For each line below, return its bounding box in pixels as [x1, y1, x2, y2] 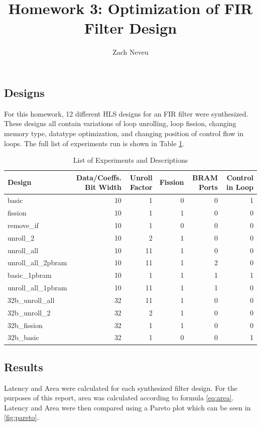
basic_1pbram [8, 270, 52, 280]
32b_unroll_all [8, 294, 55, 305]
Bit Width [85, 182, 121, 192]
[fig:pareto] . [4, 412, 39, 422]
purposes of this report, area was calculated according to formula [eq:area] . [4, 392, 234, 403]
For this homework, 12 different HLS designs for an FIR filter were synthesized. [4, 108, 248, 119]
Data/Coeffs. [76, 172, 121, 182]
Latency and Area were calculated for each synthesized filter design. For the [4, 382, 237, 393]
